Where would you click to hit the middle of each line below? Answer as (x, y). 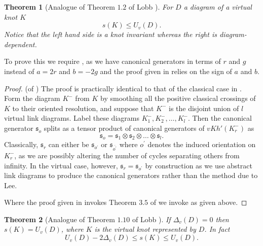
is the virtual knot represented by (145, 229)
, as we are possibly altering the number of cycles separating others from (127, 155)
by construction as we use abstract (199, 165)
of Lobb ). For (151, 7)
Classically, (21, 144)
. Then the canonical (220, 118)
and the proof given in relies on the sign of (166, 71)
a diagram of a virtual (218, 7)
